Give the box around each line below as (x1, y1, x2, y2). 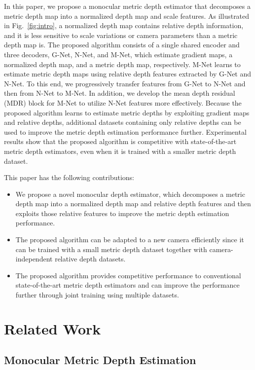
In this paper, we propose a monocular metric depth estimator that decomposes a (4, 1, 251, 11)
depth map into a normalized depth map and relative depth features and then (15, 198, 251, 209)
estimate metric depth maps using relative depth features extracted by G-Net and (4, 69, 252, 79)
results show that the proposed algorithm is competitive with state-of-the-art (4, 136, 237, 147)
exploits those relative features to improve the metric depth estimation (15, 208, 229, 218)
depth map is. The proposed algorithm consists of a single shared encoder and (4, 39, 240, 50)
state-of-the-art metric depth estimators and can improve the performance (15, 280, 240, 290)
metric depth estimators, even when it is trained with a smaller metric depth (4, 146, 236, 156)
